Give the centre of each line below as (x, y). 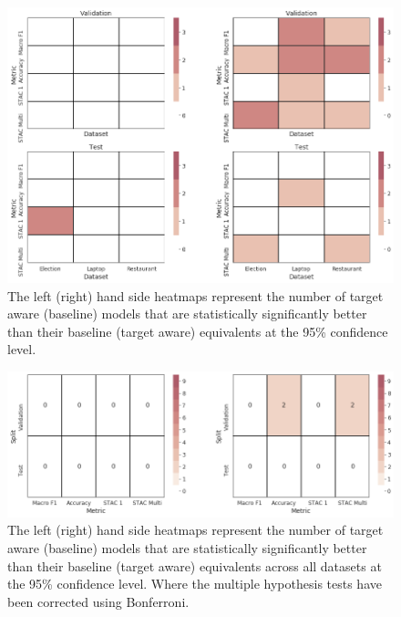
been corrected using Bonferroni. (98, 601)
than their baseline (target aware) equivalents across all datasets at (195, 565)
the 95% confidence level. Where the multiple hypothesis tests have (195, 584)
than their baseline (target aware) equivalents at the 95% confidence (198, 331)
